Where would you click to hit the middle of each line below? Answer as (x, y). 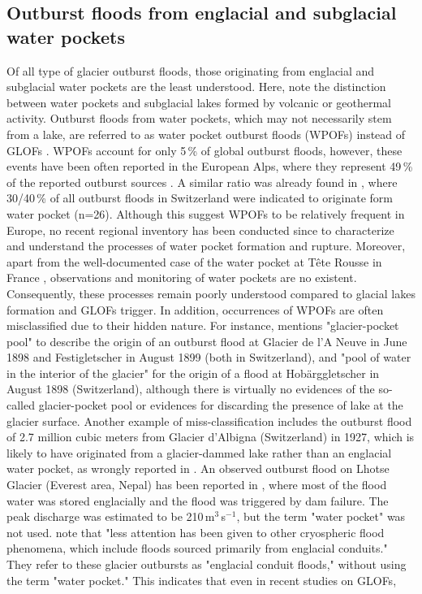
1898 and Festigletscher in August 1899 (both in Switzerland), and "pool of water (209, 357)
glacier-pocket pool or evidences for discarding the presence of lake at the (221, 405)
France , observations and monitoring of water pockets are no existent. (182, 277)
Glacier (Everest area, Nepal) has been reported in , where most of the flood (197, 485)
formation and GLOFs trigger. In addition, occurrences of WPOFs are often (195, 309)
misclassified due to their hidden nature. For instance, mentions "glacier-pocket (203, 325)
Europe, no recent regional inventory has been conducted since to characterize (200, 230)
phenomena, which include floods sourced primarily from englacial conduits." (197, 548)
